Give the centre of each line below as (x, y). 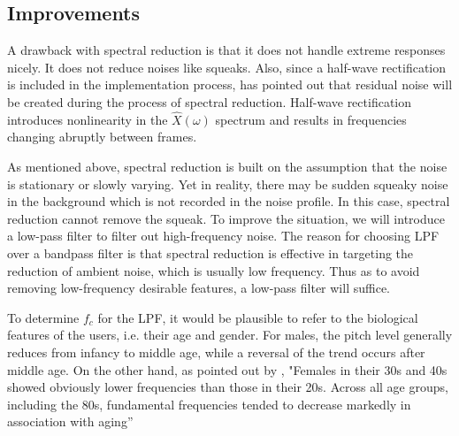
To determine (43, 317)
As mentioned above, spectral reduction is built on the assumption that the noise (227, 166)
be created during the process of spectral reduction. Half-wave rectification (210, 101)
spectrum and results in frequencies (311, 119)
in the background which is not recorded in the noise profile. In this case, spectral (229, 201)
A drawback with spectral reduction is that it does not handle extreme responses (226, 50)
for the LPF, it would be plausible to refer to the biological (258, 317)
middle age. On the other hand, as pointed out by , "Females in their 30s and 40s (227, 369)
